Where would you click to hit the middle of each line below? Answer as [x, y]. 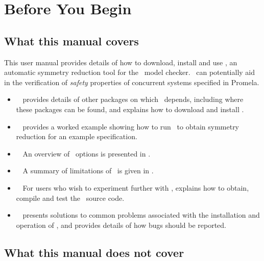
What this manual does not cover [94, 252]
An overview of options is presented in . [87, 153]
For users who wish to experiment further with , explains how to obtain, [136, 187]
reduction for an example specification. [77, 136]
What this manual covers [71, 41]
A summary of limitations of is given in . [88, 171]
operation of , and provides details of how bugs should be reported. [121, 225]
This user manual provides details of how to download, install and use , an [121, 62]
